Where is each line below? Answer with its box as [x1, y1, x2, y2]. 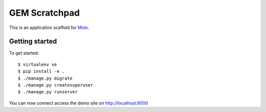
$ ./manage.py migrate [18, 75, 73, 81]
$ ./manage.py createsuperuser [18, 83, 94, 88]
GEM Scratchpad [9, 7, 80, 18]
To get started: [9, 50, 39, 56]
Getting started [9, 37, 57, 46]
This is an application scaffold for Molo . [9, 25, 90, 30]
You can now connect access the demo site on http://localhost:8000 [9, 100, 148, 106]
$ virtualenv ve [18, 61, 57, 67]
